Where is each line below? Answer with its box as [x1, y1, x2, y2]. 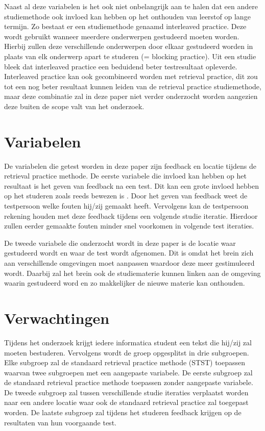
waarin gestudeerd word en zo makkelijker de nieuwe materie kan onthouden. [4, 277, 245, 288]
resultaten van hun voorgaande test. [4, 417, 116, 427]
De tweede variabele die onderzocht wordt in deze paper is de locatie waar [4, 237, 236, 248]
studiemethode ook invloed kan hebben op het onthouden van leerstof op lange [4, 11, 251, 21]
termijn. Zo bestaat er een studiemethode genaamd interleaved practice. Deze [4, 21, 247, 32]
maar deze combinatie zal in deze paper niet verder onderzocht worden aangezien [4, 91, 258, 102]
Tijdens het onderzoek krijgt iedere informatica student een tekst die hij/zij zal [4, 337, 252, 347]
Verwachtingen [4, 307, 110, 328]
